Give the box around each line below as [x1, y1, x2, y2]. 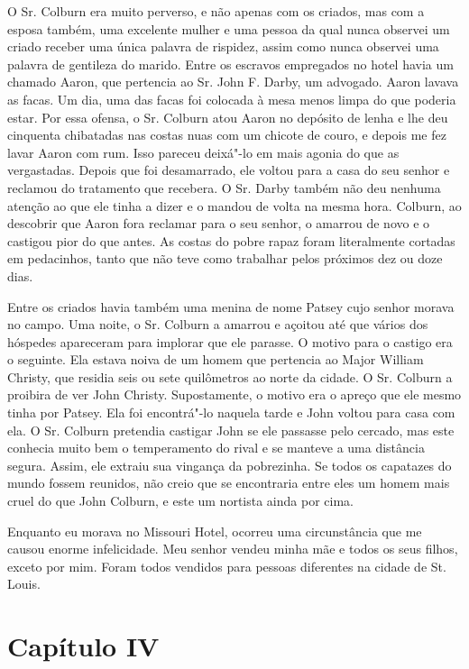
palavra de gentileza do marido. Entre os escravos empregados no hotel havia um [7, 54, 454, 73]
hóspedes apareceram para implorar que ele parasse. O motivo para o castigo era [7, 332, 453, 351]
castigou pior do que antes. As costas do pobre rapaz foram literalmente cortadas [7, 231, 455, 250]
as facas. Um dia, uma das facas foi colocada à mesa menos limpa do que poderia [7, 89, 456, 108]
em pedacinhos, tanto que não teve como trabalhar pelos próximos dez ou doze [7, 249, 443, 268]
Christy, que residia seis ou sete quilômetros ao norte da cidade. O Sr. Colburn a [7, 367, 453, 386]
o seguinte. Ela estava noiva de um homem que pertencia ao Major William [7, 350, 424, 369]
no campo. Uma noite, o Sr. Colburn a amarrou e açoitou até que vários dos [7, 315, 428, 334]
